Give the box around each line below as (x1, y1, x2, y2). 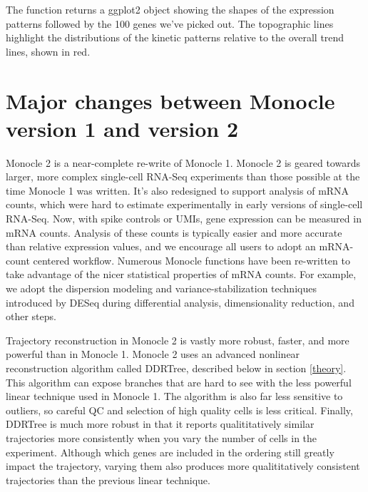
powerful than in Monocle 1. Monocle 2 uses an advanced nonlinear (6, 347, 300, 362)
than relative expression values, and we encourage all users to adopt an (6, 239, 316, 254)
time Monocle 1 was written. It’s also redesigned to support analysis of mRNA (6, 183, 349, 198)
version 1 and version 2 (6, 113, 239, 143)
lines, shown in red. (6, 43, 91, 58)
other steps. (6, 309, 56, 324)
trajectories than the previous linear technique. (6, 472, 210, 487)
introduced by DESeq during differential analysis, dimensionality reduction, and (6, 294, 354, 309)
